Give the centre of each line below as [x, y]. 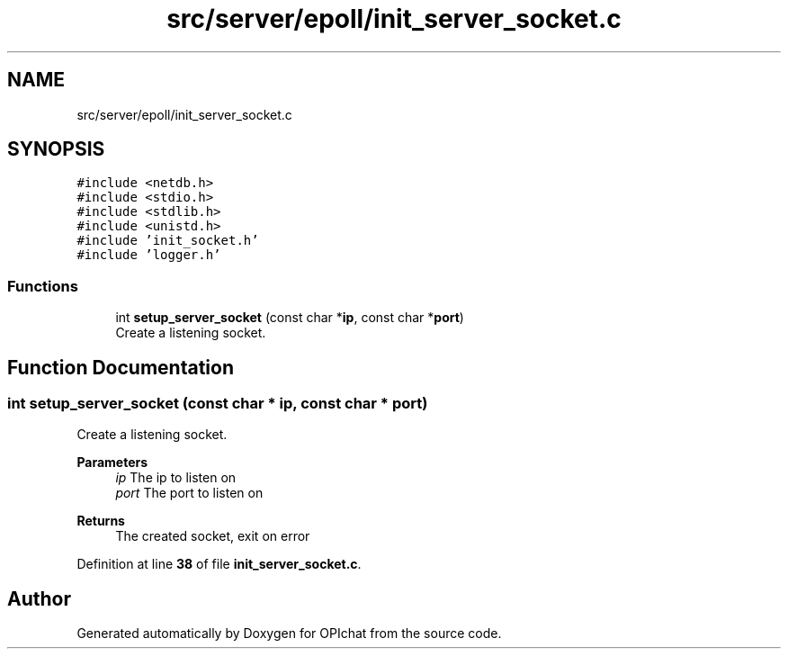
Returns [101, 521]
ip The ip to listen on [176, 478]
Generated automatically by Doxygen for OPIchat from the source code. [289, 634]
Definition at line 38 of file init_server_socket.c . [219, 564]
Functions [43, 286]
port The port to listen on [189, 493]
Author [39, 598]
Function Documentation [121, 367]
